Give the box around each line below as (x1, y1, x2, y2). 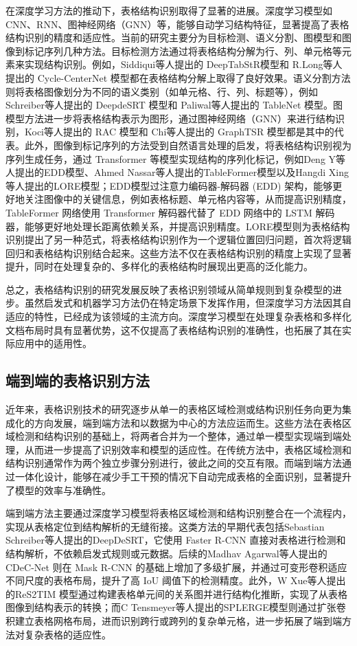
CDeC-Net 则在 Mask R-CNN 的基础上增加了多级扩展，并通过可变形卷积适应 (5, 559, 347, 574)
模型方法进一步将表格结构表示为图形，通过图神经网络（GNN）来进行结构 (5, 111, 335, 125)
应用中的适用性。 (14, 336, 92, 350)
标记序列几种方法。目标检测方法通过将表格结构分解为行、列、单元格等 (24, 43, 342, 58)
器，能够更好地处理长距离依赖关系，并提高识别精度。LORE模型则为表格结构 (5, 219, 350, 233)
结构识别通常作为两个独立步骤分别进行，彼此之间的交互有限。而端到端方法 (5, 456, 342, 470)
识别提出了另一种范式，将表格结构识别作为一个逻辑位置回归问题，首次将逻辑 (5, 232, 352, 247)
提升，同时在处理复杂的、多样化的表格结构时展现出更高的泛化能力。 (5, 259, 313, 274)
